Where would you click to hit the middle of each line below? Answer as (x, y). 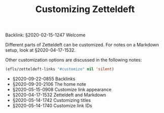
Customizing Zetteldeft (85, 9)
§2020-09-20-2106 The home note (49, 84)
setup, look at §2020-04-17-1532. (40, 50)
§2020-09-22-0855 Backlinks (44, 79)
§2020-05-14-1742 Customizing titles (52, 100)
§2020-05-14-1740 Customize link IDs (52, 106)
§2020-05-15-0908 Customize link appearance (62, 90)
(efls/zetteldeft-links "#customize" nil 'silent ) (60, 69)
